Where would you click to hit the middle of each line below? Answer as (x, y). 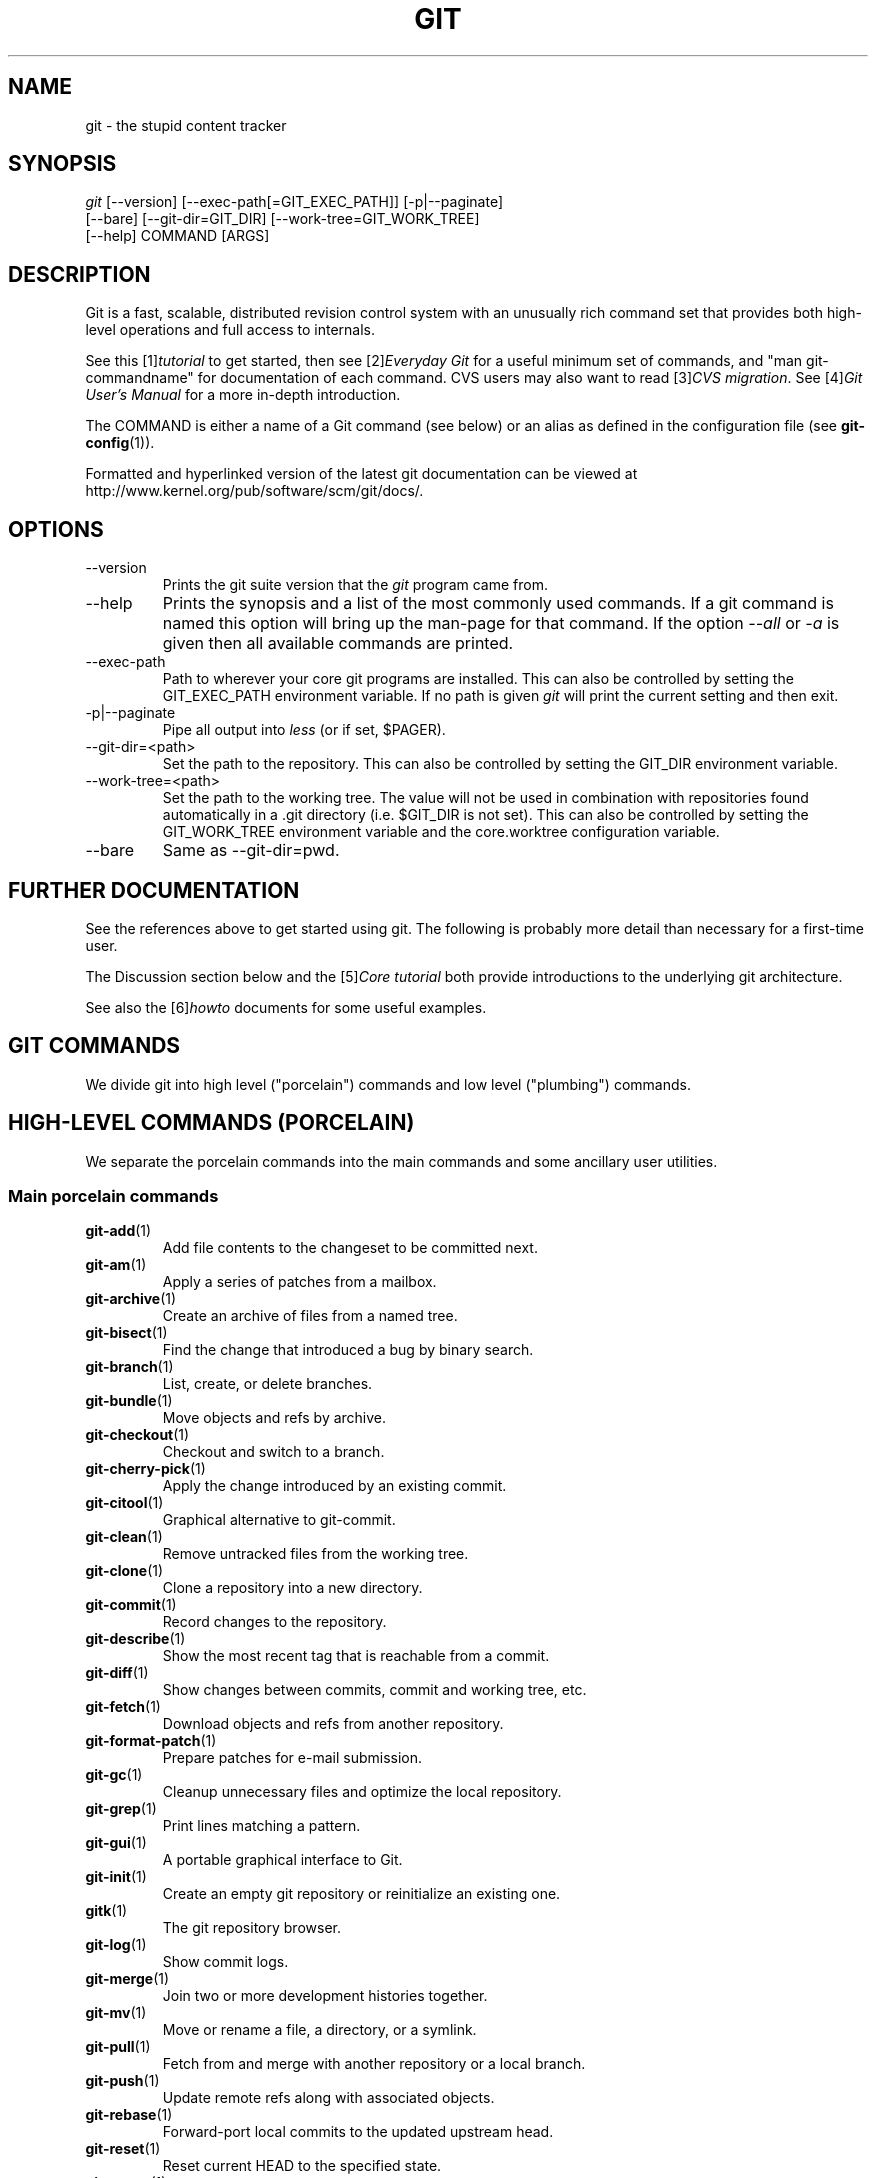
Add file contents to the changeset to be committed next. (350, 1248)
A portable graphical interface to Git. (282, 1860)
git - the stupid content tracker (186, 125)
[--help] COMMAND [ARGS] (177, 236)
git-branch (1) (129, 1367)
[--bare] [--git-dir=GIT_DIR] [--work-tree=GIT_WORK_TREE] (282, 219)
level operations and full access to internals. (230, 330)
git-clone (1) (124, 1571)
